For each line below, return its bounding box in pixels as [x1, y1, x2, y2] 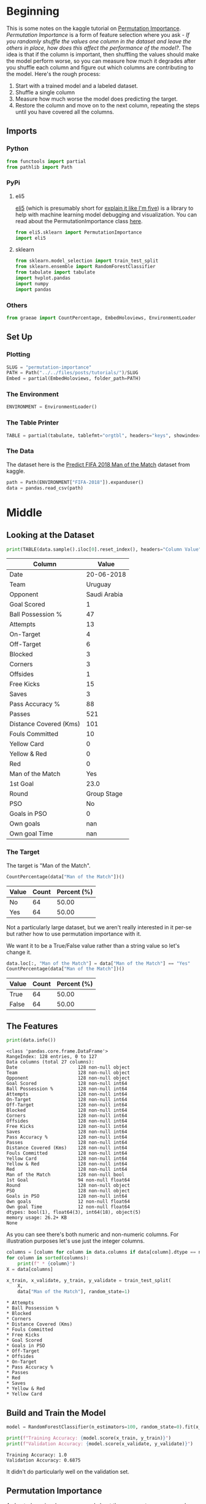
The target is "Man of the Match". [6, 862, 91, 869]
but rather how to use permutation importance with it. [6, 930, 142, 937]
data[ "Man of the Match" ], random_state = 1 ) [17, 1289, 131, 1295]
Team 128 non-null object [6, 1070, 131, 1076]
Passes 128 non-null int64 [6, 1140, 128, 1146]
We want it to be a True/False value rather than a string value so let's [6, 942, 180, 949]
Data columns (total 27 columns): [6, 1059, 95, 1065]
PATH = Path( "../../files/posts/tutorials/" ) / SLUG [6, 370, 139, 376]
